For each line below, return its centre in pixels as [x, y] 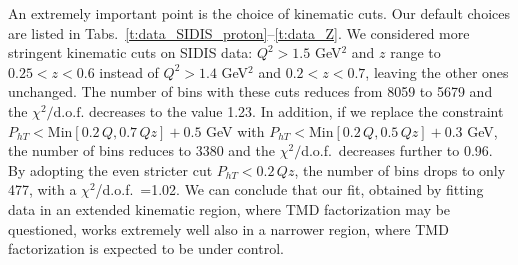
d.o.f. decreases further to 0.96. [397, 150]
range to [415, 52]
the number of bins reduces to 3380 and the [142, 150]
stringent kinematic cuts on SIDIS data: [130, 52]
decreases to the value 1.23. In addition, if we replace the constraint [296, 110]
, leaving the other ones [437, 71]
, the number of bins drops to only [400, 169]
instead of [129, 71]
